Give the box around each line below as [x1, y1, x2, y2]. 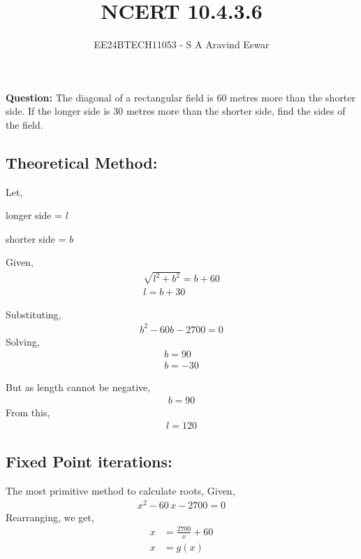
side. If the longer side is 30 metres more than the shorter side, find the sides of [6, 104, 346, 118]
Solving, [6, 334, 40, 348]
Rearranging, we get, [6, 509, 94, 524]
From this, [6, 405, 50, 420]
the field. [6, 117, 43, 132]
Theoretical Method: [6, 151, 158, 173]
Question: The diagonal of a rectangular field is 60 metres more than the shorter [6, 90, 356, 104]
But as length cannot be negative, [6, 380, 151, 395]
